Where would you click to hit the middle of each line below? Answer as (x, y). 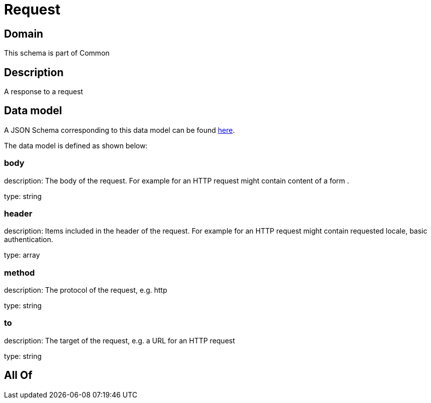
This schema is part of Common (57, 53)
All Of (18, 375)
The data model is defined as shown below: (76, 145)
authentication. (29, 240)
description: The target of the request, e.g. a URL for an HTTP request (120, 340)
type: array (22, 255)
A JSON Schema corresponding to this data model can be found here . (120, 130)
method (20, 272)
